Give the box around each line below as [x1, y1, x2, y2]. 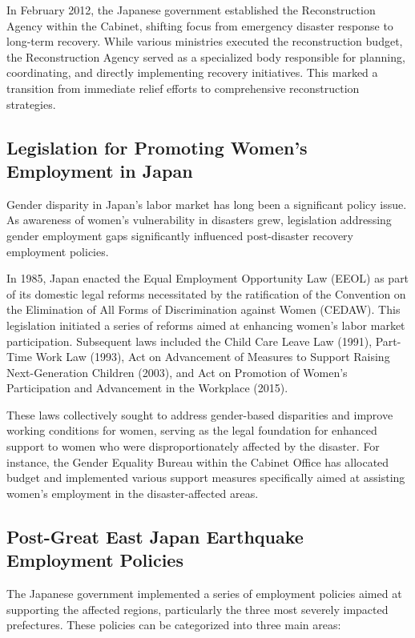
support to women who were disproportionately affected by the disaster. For [6, 438, 380, 455]
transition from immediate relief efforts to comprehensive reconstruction [6, 79, 360, 96]
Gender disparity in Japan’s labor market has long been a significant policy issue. [6, 195, 407, 212]
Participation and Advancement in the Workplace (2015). [6, 379, 288, 396]
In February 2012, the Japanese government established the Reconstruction [6, 2, 376, 18]
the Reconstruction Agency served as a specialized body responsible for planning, [6, 48, 405, 65]
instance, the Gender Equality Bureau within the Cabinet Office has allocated [6, 453, 389, 470]
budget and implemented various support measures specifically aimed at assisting [6, 469, 405, 486]
